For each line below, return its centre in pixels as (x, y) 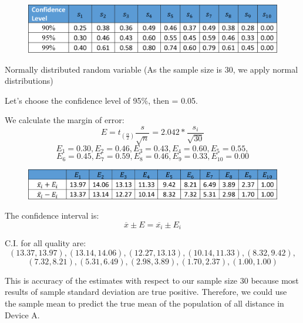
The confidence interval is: (52, 215)
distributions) (29, 81)
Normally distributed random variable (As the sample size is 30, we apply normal (151, 69)
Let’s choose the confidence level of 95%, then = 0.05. (101, 100)
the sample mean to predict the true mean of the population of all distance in (144, 303)
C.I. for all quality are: (46, 243)
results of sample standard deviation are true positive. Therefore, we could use (146, 292)
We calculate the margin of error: (65, 120)
